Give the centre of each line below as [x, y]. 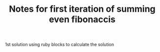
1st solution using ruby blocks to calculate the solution [59, 45]
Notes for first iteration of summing [82, 9]
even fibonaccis [82, 19]
